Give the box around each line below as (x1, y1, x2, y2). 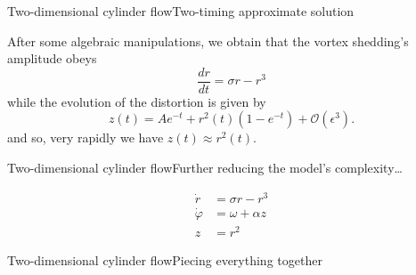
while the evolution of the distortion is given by (7, 92, 266, 110)
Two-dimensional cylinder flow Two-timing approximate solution (7, 2, 355, 20)
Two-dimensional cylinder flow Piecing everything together (7, 251, 322, 270)
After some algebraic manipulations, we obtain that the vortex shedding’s (7, 31, 409, 50)
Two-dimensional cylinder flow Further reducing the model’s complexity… (7, 158, 403, 177)
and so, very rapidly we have (7, 128, 164, 147)
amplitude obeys (7, 49, 97, 68)
